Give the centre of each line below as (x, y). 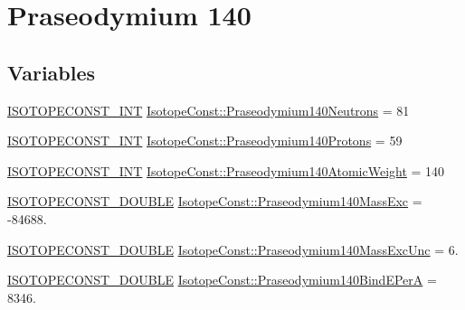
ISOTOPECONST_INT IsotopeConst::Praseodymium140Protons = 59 (205, 141)
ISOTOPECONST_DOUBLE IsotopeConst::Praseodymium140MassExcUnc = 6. (233, 249)
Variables (52, 72)
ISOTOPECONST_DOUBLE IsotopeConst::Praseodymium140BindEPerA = (222, 280)
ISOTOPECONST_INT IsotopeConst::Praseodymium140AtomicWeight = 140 (226, 170)
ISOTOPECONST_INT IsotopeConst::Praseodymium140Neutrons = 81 (209, 110)
